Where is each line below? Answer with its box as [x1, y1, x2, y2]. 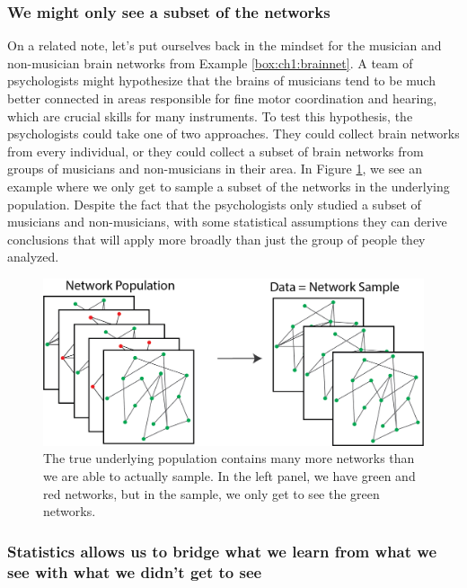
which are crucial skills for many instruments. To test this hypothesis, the [7, 106, 413, 125]
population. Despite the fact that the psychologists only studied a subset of [7, 194, 421, 213]
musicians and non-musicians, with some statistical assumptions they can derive [7, 212, 447, 231]
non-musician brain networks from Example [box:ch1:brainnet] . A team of [7, 53, 413, 72]
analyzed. [7, 247, 59, 266]
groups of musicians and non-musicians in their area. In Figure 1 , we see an [7, 159, 423, 178]
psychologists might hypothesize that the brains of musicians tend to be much [7, 71, 436, 90]
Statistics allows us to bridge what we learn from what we [7, 539, 437, 562]
